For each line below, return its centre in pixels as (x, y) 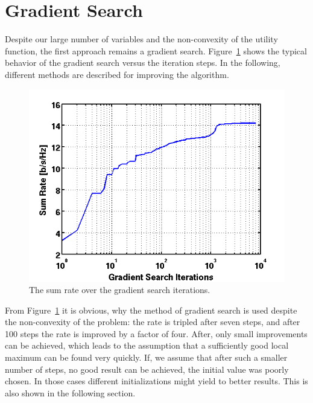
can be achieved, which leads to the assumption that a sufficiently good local (147, 345)
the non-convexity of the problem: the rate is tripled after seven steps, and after (153, 322)
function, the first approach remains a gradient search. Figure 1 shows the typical (156, 50)
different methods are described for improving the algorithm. (117, 74)
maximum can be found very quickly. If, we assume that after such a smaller (146, 357)
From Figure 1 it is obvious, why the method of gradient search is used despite (151, 310)
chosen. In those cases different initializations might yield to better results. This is (156, 381)
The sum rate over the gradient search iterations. (120, 290)
